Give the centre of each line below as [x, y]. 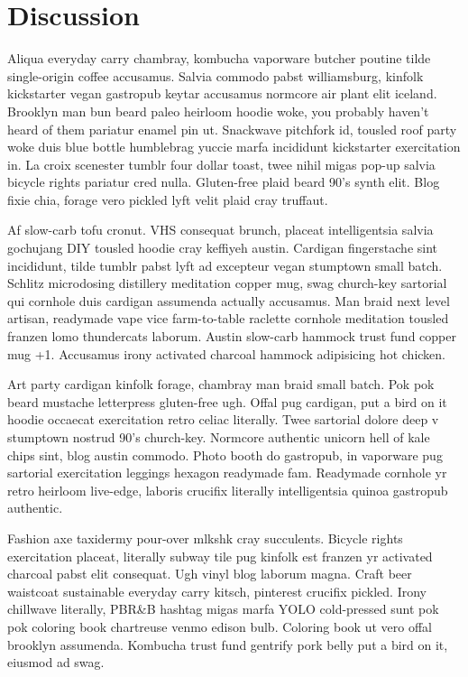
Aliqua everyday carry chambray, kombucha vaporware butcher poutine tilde [219, 58]
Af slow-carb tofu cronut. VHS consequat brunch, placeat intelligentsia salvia [220, 230]
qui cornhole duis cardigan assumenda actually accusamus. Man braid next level [229, 300]
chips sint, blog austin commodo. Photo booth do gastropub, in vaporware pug [225, 454]
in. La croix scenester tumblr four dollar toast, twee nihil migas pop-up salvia [221, 164]
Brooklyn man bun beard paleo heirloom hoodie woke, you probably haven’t [218, 111]
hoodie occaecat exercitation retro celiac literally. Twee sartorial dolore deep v [223, 419]
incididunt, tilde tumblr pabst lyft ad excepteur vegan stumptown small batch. [225, 265]
